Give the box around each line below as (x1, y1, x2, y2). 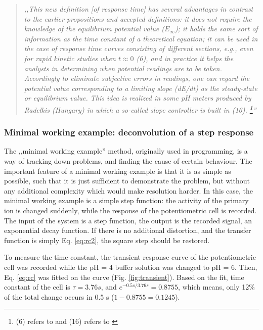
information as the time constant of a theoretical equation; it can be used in (24, 33, 258, 43)
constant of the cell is (4, 281, 70, 292)
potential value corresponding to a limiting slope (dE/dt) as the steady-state (24, 82, 257, 93)
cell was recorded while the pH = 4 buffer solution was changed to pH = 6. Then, (4, 261, 257, 272)
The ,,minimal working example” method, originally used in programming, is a (4, 146, 248, 156)
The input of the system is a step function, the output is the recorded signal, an (4, 215, 252, 225)
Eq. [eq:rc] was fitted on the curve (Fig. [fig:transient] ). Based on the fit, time (4, 271, 244, 282)
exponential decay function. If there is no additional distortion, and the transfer (4, 225, 251, 235)
